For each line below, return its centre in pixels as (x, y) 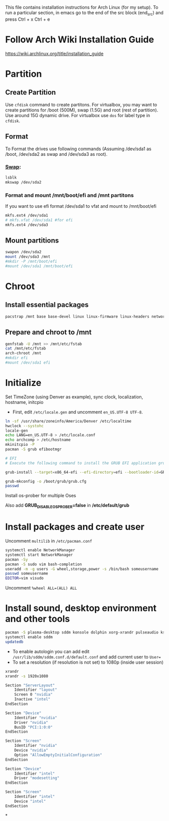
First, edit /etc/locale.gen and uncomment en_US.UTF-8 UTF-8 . (78, 412)
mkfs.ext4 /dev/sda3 (27, 225)
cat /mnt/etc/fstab (26, 348)
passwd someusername (27, 574)
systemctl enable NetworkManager (40, 550)
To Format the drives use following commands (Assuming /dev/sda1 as (78, 149)
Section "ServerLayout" (30, 685)
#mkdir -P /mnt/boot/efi (31, 262)
